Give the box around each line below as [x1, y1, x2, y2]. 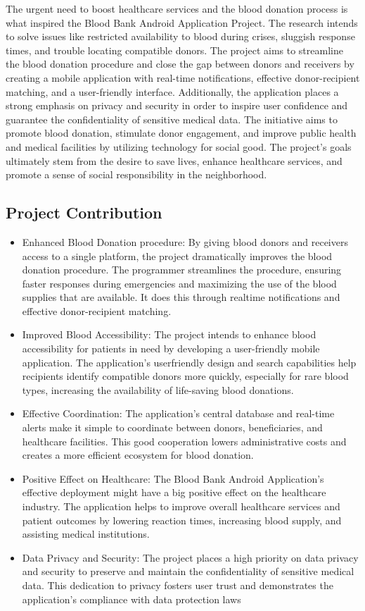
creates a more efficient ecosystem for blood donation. [22, 448, 254, 462]
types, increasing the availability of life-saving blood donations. [22, 382, 294, 397]
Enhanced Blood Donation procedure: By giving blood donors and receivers [22, 234, 348, 249]
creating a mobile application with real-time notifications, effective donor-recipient [6, 70, 360, 85]
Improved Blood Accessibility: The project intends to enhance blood [22, 327, 316, 342]
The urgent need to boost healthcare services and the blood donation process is [6, 1, 348, 16]
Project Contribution [6, 202, 162, 223]
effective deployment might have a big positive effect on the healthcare [22, 485, 326, 500]
